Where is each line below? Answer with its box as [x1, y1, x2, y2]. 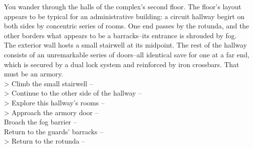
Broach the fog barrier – [4, 117, 77, 127]
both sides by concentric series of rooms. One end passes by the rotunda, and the [4, 21, 249, 31]
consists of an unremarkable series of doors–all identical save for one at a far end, [4, 49, 250, 59]
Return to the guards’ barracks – [4, 126, 104, 136]
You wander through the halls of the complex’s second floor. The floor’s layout [4, 1, 242, 11]
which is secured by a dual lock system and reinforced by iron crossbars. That [4, 59, 239, 69]
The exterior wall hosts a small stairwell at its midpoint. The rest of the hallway [4, 40, 247, 50]
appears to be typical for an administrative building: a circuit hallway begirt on [4, 11, 245, 21]
